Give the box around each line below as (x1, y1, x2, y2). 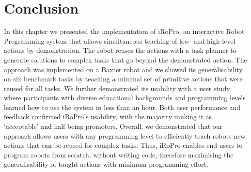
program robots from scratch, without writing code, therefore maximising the (4, 149, 234, 159)
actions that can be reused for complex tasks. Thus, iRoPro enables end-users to (4, 140, 243, 150)
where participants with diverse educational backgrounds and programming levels (4, 93, 246, 103)
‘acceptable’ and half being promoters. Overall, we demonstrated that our (4, 121, 223, 131)
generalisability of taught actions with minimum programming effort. (4, 159, 208, 169)
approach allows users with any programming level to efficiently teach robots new (4, 130, 246, 141)
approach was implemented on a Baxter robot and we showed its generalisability (4, 64, 243, 74)
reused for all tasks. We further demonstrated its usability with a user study (4, 83, 230, 93)
